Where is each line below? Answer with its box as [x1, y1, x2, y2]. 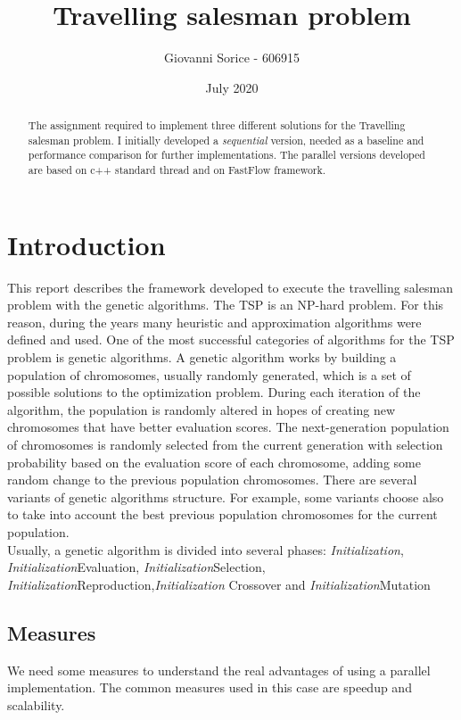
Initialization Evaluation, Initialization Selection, [7, 558, 266, 576]
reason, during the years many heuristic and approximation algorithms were [7, 312, 422, 331]
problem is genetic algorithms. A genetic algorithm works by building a [7, 348, 397, 367]
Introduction [7, 226, 166, 262]
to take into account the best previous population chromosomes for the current [7, 505, 438, 524]
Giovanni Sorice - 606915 [164, 48, 300, 67]
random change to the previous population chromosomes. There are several [7, 470, 417, 489]
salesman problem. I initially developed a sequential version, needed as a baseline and [28, 132, 424, 147]
